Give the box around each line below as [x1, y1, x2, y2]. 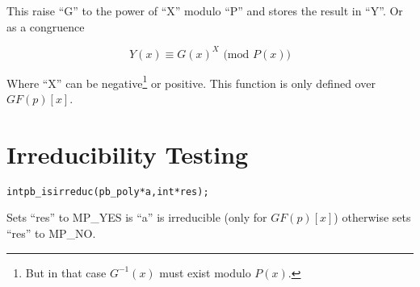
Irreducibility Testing [6, 137, 249, 170]
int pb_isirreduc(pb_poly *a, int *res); [6, 185, 209, 198]
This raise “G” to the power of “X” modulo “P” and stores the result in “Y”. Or [6, 2, 403, 19]
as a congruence [6, 18, 85, 35]
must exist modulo [159, 264, 251, 281]
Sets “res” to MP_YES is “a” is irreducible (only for [6, 209, 267, 226]
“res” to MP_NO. [6, 224, 96, 241]
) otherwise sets [334, 209, 411, 226]
